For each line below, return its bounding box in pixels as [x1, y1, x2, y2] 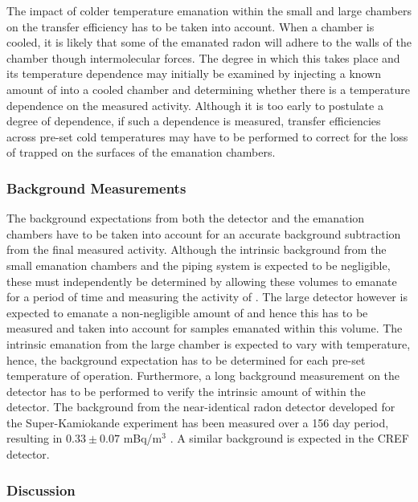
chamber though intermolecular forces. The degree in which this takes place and [6, 49, 400, 66]
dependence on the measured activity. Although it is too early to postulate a [6, 96, 383, 113]
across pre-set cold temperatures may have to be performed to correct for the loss [6, 128, 408, 145]
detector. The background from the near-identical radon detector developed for [6, 398, 395, 415]
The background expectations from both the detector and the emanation [6, 210, 365, 227]
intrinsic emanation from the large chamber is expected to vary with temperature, [6, 335, 411, 352]
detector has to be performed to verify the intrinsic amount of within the [6, 382, 366, 399]
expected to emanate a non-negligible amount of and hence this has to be [6, 304, 368, 320]
